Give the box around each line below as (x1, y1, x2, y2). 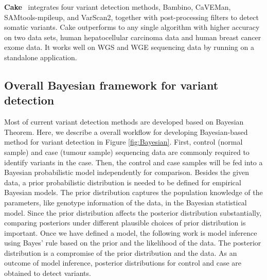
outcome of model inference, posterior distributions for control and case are (4, 257, 242, 268)
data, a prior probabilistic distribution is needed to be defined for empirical (4, 177, 241, 187)
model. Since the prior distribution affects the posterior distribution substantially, (4, 207, 262, 218)
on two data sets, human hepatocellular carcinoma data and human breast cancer (4, 31, 261, 42)
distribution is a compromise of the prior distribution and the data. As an (4, 247, 237, 258)
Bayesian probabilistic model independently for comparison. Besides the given (4, 167, 250, 178)
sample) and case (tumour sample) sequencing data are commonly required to (4, 146, 250, 157)
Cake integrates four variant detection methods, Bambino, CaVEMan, (4, 2, 231, 12)
